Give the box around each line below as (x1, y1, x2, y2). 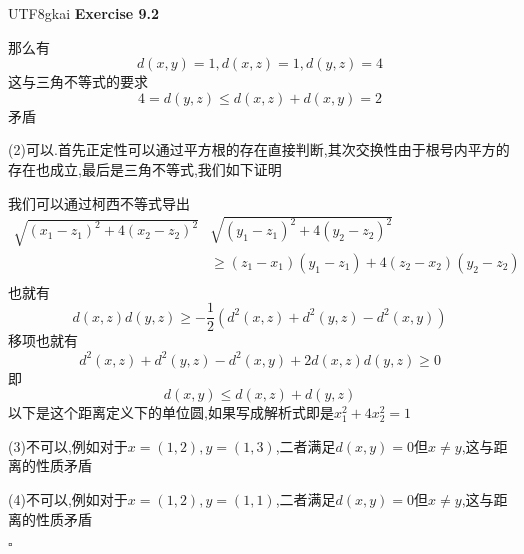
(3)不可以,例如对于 (8, 435, 128, 456)
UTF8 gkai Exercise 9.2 (8, 3, 160, 23)
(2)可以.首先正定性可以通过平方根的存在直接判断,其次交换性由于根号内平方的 (8, 139, 510, 160)
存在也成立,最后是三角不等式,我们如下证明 (8, 158, 282, 179)
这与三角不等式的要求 (8, 71, 148, 92)
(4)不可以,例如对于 (8, 488, 128, 509)
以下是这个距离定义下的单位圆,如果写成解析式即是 (8, 402, 334, 423)
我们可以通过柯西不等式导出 (8, 192, 190, 213)
